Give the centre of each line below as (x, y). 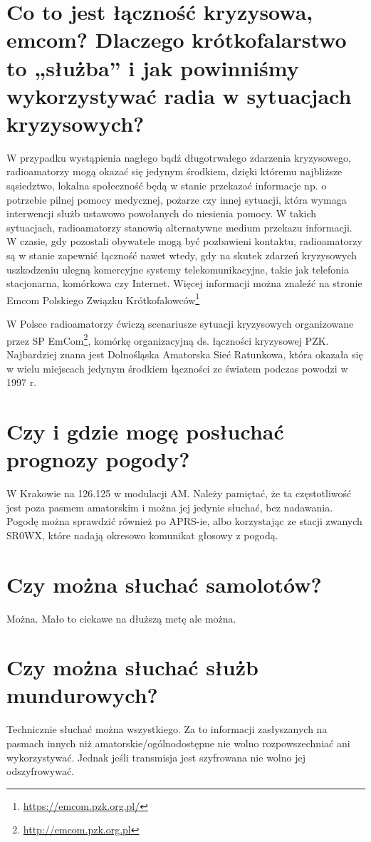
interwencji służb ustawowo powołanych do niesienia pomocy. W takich (162, 213)
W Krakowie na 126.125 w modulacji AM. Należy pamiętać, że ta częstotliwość (179, 493)
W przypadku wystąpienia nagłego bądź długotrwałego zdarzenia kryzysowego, (179, 157)
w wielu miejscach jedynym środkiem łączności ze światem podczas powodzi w (177, 368)
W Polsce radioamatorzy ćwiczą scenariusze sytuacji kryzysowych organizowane (180, 324)
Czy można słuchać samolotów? (164, 584)
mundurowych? (82, 695)
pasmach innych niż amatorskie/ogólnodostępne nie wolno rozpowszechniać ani (178, 743)
